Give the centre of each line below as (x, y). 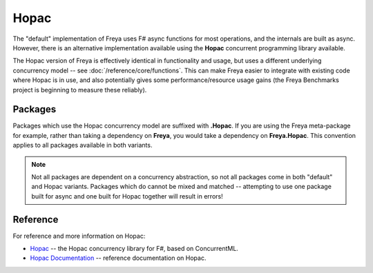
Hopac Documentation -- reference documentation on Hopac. (118, 258)
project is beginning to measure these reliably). (80, 90)
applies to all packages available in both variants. (83, 145)
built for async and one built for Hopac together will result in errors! (127, 196)
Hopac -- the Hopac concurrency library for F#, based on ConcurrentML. (134, 249)
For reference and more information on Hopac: (79, 236)
